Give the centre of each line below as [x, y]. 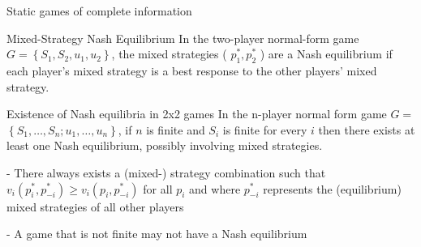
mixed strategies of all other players [95, 206]
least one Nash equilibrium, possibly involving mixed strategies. [165, 145]
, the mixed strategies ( [169, 54]
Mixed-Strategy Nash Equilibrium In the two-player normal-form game [183, 38]
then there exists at [367, 129]
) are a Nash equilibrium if [326, 54]
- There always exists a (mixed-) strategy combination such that [166, 172]
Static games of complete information [99, 11]
